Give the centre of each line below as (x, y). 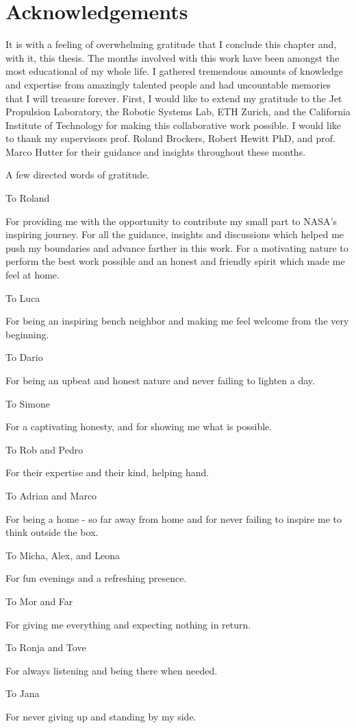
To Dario (24, 357)
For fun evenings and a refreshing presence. (96, 578)
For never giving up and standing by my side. (101, 716)
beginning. (27, 334)
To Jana (23, 693)
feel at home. (33, 275)
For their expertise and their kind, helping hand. (107, 472)
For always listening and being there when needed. (112, 670)
